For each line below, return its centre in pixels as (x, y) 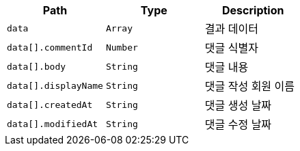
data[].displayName (55, 85)
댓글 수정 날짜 (238, 124)
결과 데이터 (231, 29)
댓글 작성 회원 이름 (250, 86)
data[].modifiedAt (53, 124)
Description (253, 10)
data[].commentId (50, 47)
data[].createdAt (50, 105)
